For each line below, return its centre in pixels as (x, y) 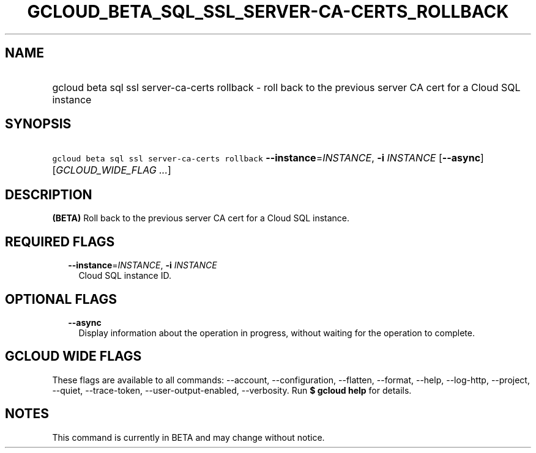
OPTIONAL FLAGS (61, 299)
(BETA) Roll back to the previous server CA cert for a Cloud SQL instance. (201, 218)
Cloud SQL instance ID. (125, 276)
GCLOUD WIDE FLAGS (73, 356)
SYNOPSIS (38, 124)
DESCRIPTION (49, 194)
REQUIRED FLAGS (60, 241)
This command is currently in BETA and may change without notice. (188, 437)
